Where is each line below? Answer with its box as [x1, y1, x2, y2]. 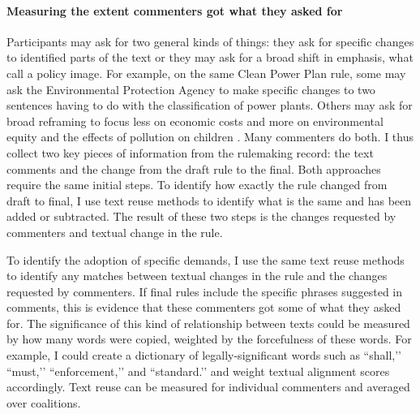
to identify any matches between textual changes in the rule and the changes [6, 267, 388, 284]
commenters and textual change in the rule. [6, 223, 223, 240]
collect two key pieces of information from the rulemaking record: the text [6, 144, 374, 161]
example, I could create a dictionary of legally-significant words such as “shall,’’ [6, 347, 401, 364]
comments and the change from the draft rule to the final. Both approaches [6, 160, 381, 177]
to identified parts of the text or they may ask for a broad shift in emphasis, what [6, 49, 414, 66]
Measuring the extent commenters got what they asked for [6, 2, 343, 19]
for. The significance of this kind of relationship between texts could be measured [6, 314, 410, 331]
